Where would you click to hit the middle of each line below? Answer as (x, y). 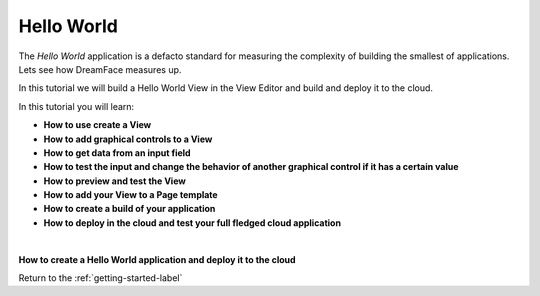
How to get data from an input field (117, 152)
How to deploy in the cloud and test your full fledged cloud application (192, 222)
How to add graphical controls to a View (128, 139)
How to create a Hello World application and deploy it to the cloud (157, 259)
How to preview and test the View (115, 181)
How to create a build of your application (129, 209)
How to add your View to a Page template (131, 195)
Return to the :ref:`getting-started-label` (100, 278)
